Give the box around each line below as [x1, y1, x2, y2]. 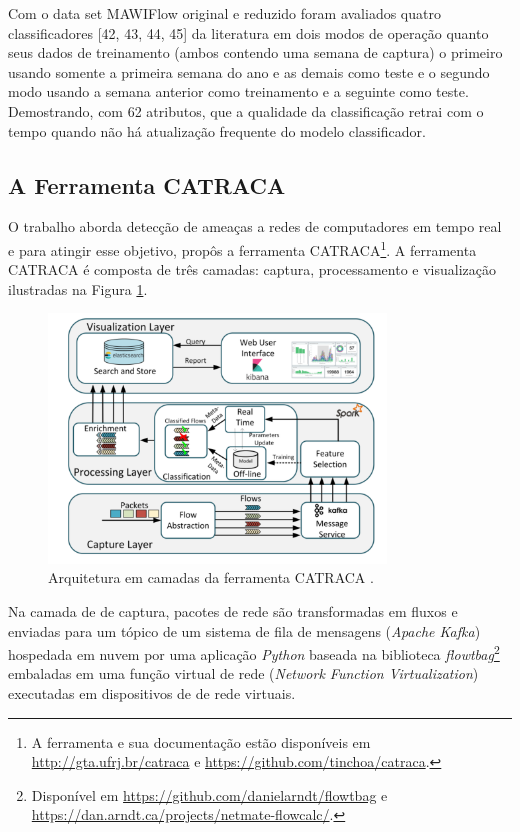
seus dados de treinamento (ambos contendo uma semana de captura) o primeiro [8, 42, 503, 63]
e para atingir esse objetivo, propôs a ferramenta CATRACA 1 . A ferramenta [8, 236, 477, 260]
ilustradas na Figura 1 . [8, 278, 148, 299]
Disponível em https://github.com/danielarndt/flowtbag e [31, 784, 388, 805]
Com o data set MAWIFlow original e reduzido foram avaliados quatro [8, 3, 441, 23]
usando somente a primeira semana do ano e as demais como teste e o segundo [8, 61, 490, 82]
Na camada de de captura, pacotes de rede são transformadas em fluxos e [8, 600, 458, 621]
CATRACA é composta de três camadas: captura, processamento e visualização [8, 259, 496, 280]
